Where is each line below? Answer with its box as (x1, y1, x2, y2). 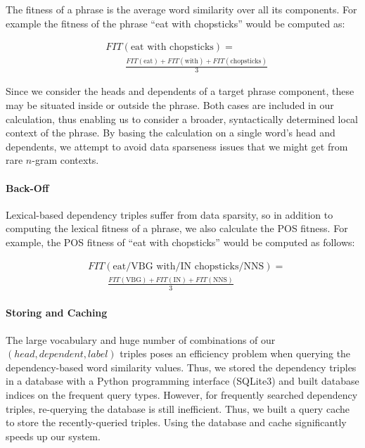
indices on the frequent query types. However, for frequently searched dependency (6, 387, 358, 402)
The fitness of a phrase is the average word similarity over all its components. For (6, 2, 357, 16)
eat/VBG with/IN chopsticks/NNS (113, 261, 264, 271)
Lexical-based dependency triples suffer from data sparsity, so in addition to (6, 207, 333, 222)
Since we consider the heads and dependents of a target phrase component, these (6, 84, 354, 98)
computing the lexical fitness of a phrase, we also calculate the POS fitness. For (6, 221, 348, 236)
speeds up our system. (6, 428, 101, 443)
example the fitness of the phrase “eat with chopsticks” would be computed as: (6, 15, 345, 30)
